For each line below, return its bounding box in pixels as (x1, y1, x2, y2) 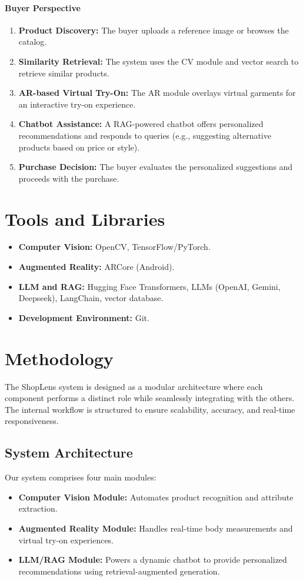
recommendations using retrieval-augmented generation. (18, 565, 220, 577)
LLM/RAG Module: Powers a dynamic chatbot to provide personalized (18, 553, 287, 566)
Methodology (5, 346, 114, 370)
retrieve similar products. (18, 66, 109, 79)
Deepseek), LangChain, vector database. (18, 292, 164, 304)
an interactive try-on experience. (18, 98, 136, 110)
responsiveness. (5, 415, 59, 427)
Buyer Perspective (5, 1, 81, 14)
